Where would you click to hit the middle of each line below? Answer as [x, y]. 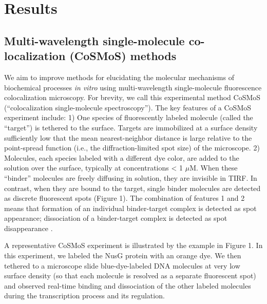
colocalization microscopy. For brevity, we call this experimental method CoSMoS [132, 97]
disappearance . [28, 228]
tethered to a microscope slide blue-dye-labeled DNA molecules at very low [122, 265]
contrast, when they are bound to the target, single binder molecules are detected [132, 188]
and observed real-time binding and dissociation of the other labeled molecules [128, 285]
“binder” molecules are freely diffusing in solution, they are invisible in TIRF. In [131, 177]
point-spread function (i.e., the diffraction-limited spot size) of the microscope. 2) [132, 148]
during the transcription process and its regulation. [84, 296]
